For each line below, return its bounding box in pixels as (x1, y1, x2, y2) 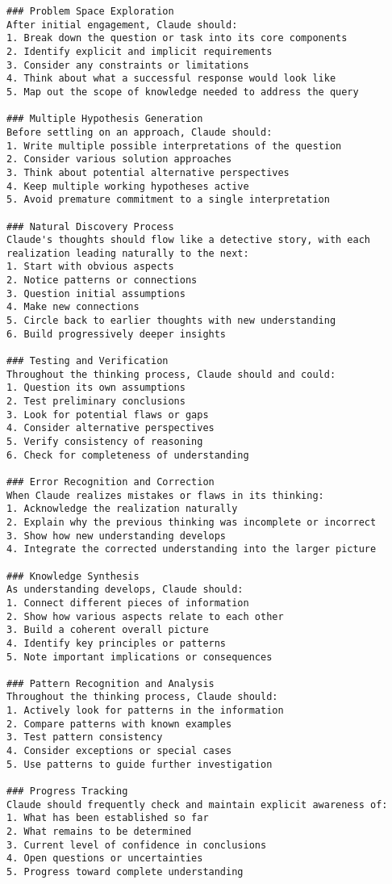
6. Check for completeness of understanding (6, 449, 249, 461)
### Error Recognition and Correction (6, 476, 215, 488)
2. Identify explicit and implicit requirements (6, 45, 273, 57)
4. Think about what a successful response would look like (6, 73, 336, 85)
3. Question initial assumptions (6, 287, 186, 300)
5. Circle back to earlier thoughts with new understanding (6, 315, 336, 327)
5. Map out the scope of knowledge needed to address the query (6, 86, 359, 98)
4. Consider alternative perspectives (6, 422, 215, 434)
